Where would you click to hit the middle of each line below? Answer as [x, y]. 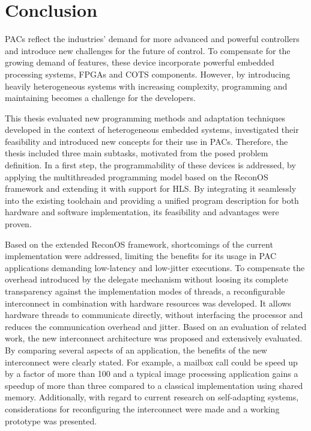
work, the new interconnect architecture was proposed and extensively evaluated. [154, 338]
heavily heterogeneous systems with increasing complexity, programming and [146, 86]
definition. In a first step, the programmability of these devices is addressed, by [150, 165]
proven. [18, 224]
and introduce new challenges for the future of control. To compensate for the [148, 50]
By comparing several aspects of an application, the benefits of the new [136, 350]
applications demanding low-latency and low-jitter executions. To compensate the [155, 267]
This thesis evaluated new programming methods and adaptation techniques [145, 118]
